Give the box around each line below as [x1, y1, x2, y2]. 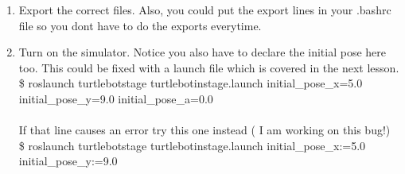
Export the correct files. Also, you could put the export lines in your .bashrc [18, 2, 391, 17]
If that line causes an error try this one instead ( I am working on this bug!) [18, 122, 391, 138]
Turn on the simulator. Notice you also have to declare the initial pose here [18, 44, 386, 60]
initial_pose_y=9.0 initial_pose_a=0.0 [18, 90, 213, 106]
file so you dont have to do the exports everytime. [18, 17, 262, 33]
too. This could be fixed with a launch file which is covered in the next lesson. [18, 59, 399, 75]
